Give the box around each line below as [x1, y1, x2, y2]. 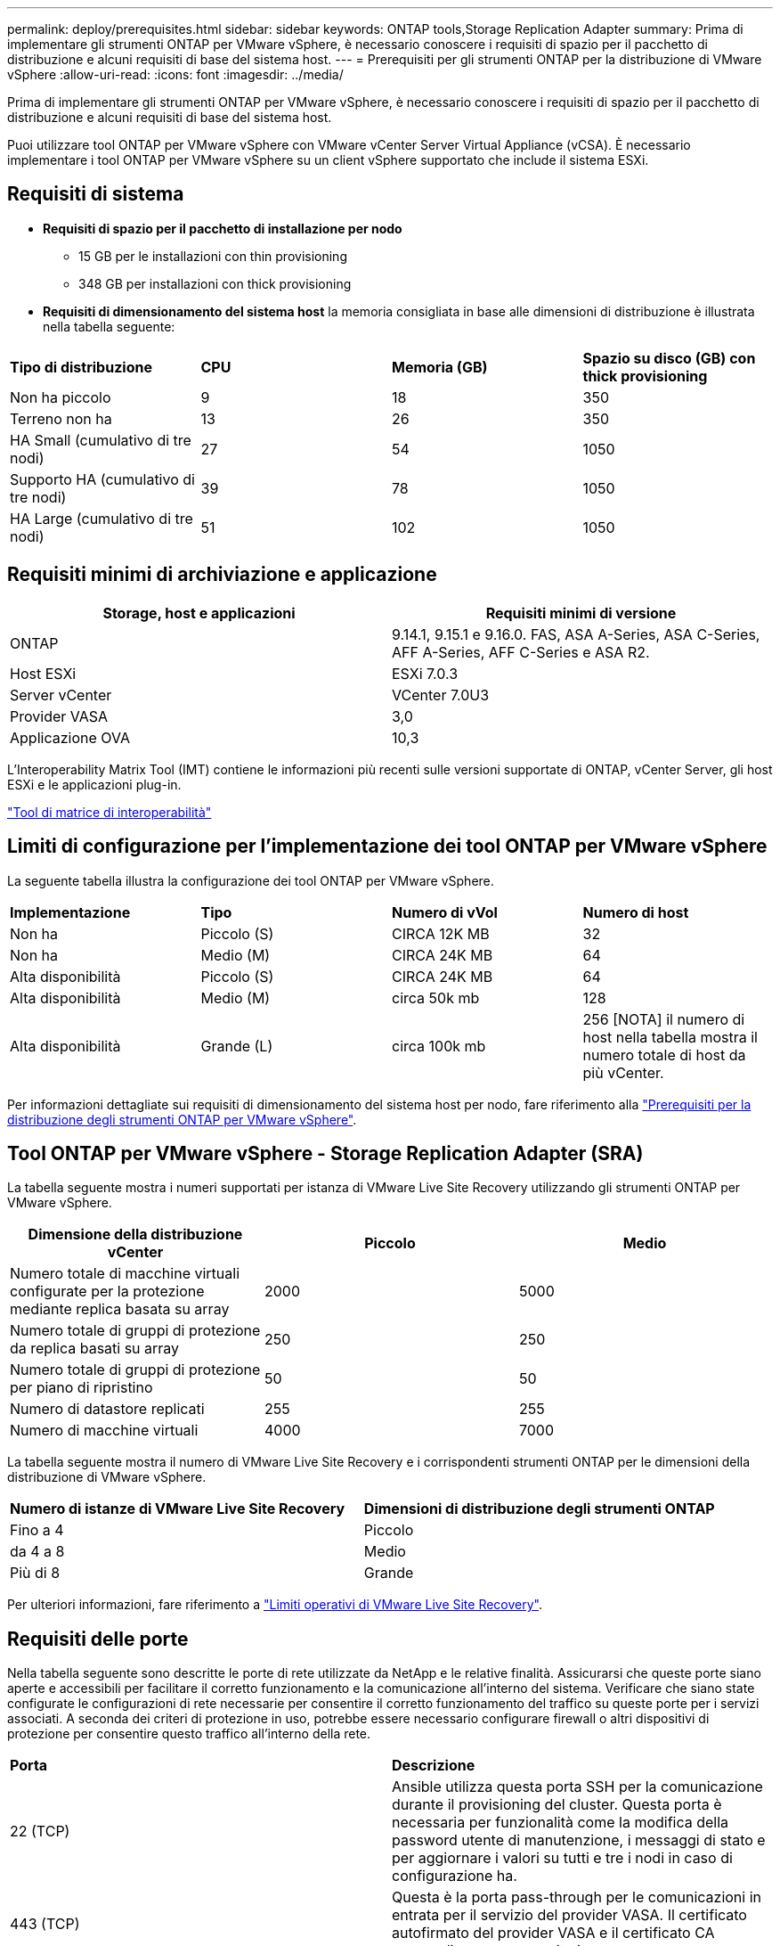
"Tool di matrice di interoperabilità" [7, 804, 212, 820]
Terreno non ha [10, 409, 112, 428]
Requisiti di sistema [7, 183, 184, 206]
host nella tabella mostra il [582, 1027, 758, 1046]
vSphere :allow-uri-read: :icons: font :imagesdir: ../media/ [7, 67, 344, 82]
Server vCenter [10, 685, 112, 704]
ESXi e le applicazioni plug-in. [7, 776, 182, 792]
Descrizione [392, 1756, 475, 1775]
